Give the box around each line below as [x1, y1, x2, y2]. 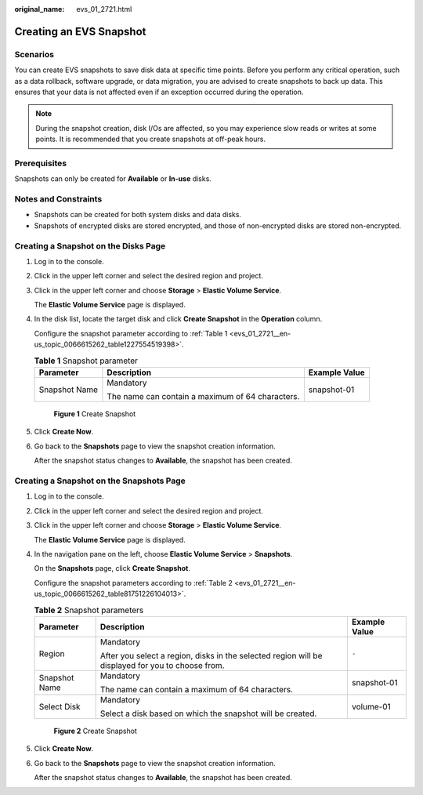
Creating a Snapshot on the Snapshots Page [14, 475, 186, 486]
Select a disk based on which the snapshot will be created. [99, 708, 317, 719]
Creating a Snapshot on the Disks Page [14, 240, 166, 251]
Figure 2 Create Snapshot [53, 726, 137, 735]
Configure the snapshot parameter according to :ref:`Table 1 [34, 329, 228, 338]
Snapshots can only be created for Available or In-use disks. [14, 174, 211, 183]
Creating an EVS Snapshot [14, 24, 146, 38]
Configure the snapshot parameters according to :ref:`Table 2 [34, 578, 233, 587]
